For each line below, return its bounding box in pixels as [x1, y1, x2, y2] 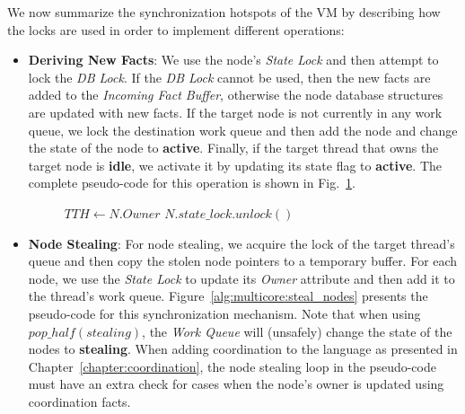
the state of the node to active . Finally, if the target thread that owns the [28, 138, 439, 157]
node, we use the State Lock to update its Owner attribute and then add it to [28, 269, 455, 287]
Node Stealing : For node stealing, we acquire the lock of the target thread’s [28, 233, 455, 252]
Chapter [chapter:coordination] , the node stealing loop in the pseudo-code [28, 357, 436, 375]
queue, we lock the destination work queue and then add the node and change [28, 120, 458, 139]
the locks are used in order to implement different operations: [7, 20, 345, 39]
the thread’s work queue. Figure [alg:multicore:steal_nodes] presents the [28, 286, 428, 305]
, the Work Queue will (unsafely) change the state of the [142, 322, 452, 340]
